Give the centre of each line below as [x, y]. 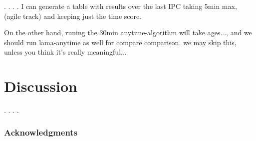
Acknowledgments [41, 132]
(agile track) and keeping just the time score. [73, 16]
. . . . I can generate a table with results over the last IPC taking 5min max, [121, 6]
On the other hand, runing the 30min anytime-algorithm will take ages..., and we [128, 33]
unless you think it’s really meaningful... [65, 52]
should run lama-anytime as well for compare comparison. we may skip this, [120, 42]
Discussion [41, 86]
